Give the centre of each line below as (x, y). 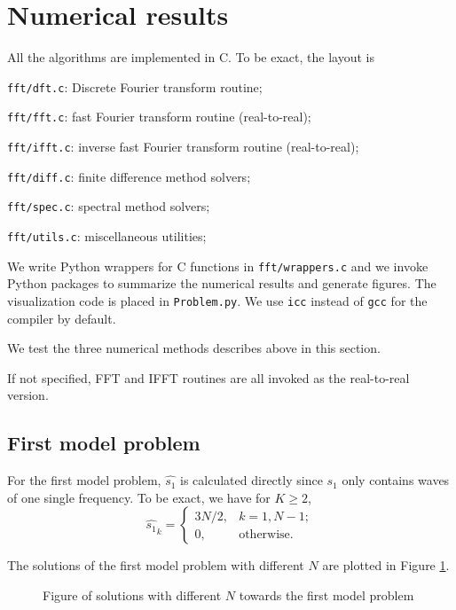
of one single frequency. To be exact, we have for (139, 497)
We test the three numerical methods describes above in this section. (194, 348)
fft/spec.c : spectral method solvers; (109, 206)
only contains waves (396, 480)
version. (28, 395)
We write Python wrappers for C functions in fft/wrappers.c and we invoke (218, 266)
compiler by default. (62, 318)
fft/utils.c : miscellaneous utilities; (107, 236)
